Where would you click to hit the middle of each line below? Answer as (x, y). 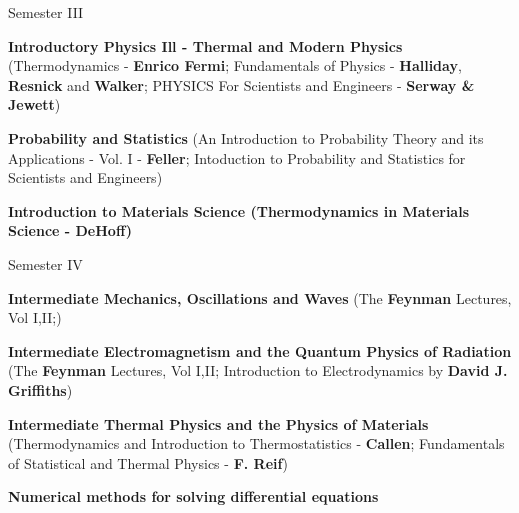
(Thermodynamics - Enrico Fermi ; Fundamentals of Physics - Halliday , (235, 65)
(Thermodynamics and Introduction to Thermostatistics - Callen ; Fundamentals (256, 443)
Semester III (46, 12)
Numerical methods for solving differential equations (193, 496)
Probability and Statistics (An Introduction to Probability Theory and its (246, 137)
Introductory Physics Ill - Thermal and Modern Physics (205, 45)
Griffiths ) (40, 389)
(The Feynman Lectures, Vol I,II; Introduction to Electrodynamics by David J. (258, 370)
